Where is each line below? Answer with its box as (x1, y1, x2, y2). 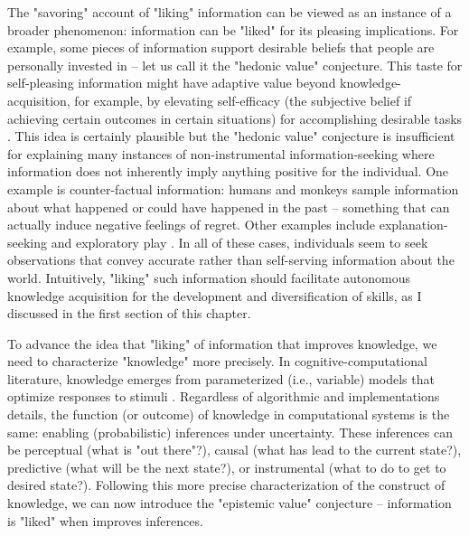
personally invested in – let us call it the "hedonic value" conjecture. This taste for (7, 55, 463, 74)
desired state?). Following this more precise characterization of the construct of (7, 475, 446, 494)
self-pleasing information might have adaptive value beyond (7, 73, 336, 92)
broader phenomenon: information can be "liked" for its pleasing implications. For (7, 20, 459, 39)
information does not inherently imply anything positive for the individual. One (7, 162, 449, 181)
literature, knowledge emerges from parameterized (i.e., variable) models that (7, 369, 435, 388)
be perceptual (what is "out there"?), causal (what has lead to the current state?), (7, 440, 462, 459)
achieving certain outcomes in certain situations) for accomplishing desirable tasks (7, 108, 463, 127)
